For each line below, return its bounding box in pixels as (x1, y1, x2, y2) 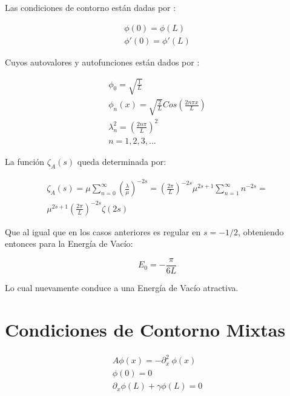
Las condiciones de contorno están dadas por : (5, 1, 176, 13)
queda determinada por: (77, 155, 166, 167)
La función (5, 155, 45, 167)
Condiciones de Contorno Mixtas (5, 317, 286, 341)
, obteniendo (238, 225, 284, 238)
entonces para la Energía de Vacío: (5, 237, 133, 250)
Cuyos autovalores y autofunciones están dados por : (5, 55, 200, 68)
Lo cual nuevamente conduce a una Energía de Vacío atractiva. (5, 281, 239, 294)
